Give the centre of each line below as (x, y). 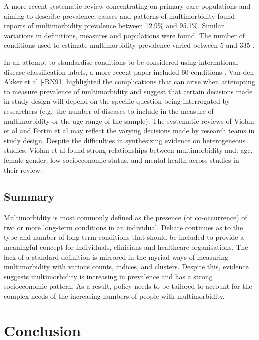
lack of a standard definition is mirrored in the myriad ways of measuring (116, 256)
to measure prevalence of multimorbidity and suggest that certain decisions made (128, 91)
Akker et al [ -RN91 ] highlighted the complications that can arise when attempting (129, 82)
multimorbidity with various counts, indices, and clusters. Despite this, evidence (126, 266)
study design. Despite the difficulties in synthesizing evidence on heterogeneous (125, 140)
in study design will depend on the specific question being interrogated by (117, 101)
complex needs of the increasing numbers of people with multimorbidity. (114, 296)
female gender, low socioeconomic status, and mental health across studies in (122, 160)
